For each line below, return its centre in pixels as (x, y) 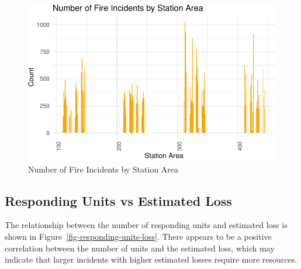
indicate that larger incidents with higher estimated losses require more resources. (151, 259)
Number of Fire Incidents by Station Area (103, 169)
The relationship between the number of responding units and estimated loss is (146, 225)
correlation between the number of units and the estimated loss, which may (140, 248)
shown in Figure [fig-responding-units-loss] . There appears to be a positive (138, 237)
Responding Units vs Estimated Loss (118, 200)
